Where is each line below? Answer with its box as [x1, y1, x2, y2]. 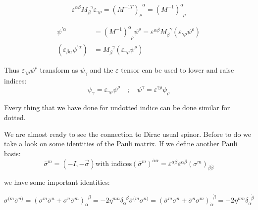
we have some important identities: [4, 176, 110, 187]
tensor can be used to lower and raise [121, 64, 234, 75]
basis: [4, 148, 21, 158]
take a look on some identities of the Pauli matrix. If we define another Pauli [4, 138, 238, 149]
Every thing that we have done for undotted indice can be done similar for [4, 102, 230, 113]
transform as [40, 64, 78, 75]
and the [90, 64, 113, 75]
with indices [95, 160, 132, 168]
